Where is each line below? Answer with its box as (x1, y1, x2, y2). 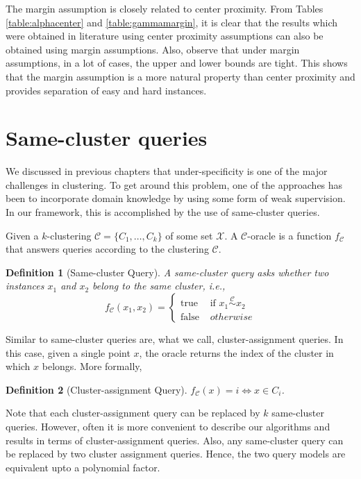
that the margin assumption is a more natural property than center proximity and (6, 69, 355, 83)
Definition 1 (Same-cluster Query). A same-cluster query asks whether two (6, 264, 329, 279)
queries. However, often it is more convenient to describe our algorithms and (6, 419, 330, 433)
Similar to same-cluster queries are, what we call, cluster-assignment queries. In (6, 332, 344, 346)
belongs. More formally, (42, 359, 142, 373)
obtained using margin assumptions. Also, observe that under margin (6, 42, 300, 56)
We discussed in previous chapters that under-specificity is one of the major (6, 164, 328, 178)
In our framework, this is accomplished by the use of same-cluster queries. (6, 205, 320, 219)
